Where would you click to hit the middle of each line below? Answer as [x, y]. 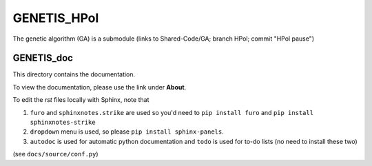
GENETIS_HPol [56, 18]
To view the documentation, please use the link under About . [100, 87]
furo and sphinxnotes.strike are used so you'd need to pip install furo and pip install [172, 112]
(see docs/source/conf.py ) [56, 154]
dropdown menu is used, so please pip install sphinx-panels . [127, 132]
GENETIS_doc [43, 58]
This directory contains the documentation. [74, 74]
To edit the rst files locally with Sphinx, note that [81, 100]
